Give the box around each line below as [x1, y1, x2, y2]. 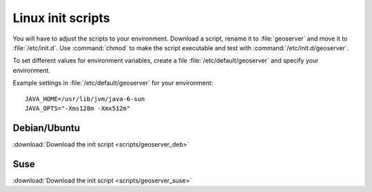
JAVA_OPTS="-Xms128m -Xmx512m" [25, 104, 131, 112]
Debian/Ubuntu [12, 122, 81, 134]
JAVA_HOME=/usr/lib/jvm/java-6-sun [25, 95, 145, 103]
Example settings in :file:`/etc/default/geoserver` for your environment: [12, 79, 214, 87]
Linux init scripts [12, 10, 110, 25]
